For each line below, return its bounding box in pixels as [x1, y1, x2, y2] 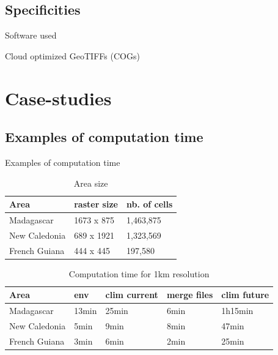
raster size [74, 198, 118, 211]
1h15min [221, 304, 254, 317]
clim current [105, 288, 158, 301]
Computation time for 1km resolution [68, 267, 210, 280]
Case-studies [5, 85, 112, 110]
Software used [5, 29, 57, 42]
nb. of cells [126, 198, 173, 211]
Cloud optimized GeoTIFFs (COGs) [5, 49, 140, 62]
